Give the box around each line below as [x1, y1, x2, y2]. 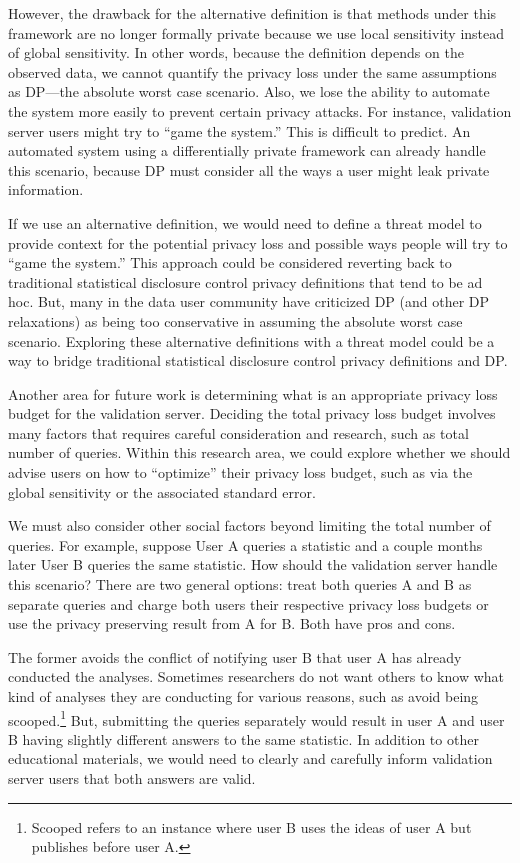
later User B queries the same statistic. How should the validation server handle [8, 554, 498, 575]
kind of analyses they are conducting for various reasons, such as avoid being [8, 686, 479, 706]
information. [8, 179, 84, 200]
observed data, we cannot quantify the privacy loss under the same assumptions [8, 61, 497, 82]
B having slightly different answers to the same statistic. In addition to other [8, 728, 479, 749]
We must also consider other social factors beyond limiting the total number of [8, 515, 491, 536]
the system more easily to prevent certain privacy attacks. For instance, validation [8, 100, 512, 121]
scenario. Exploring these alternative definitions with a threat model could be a [8, 330, 495, 351]
